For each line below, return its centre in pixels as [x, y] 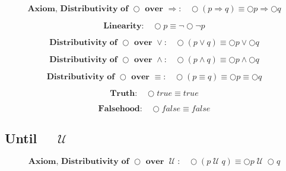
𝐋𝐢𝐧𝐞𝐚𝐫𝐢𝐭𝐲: [124, 26]
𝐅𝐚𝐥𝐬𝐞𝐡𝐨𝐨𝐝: [120, 109]
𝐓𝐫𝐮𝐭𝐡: [124, 93]
